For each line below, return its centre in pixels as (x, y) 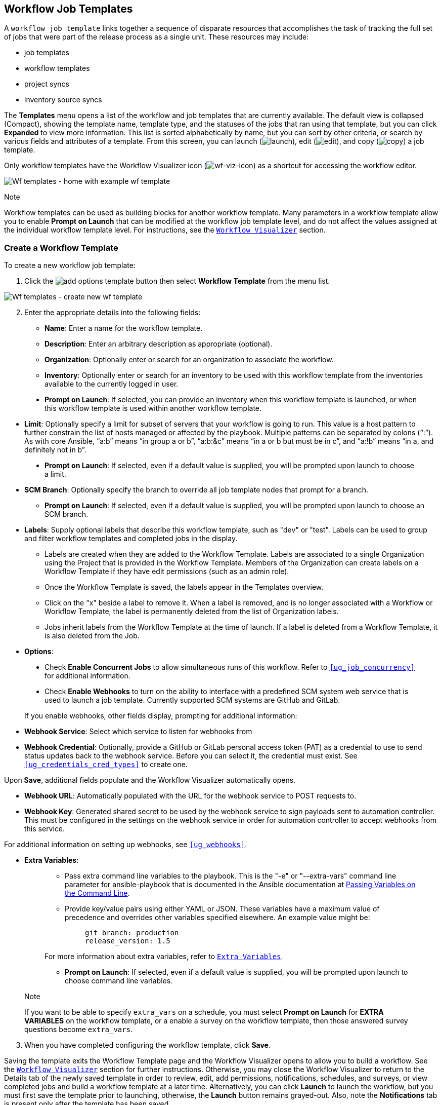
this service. (45, 829)
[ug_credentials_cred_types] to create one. (106, 765)
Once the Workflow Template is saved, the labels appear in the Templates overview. (184, 587)
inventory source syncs (63, 100)
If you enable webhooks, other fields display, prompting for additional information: (161, 716)
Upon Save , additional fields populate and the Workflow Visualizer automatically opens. (150, 780)
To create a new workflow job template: (70, 265)
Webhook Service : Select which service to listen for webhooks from (138, 732)
